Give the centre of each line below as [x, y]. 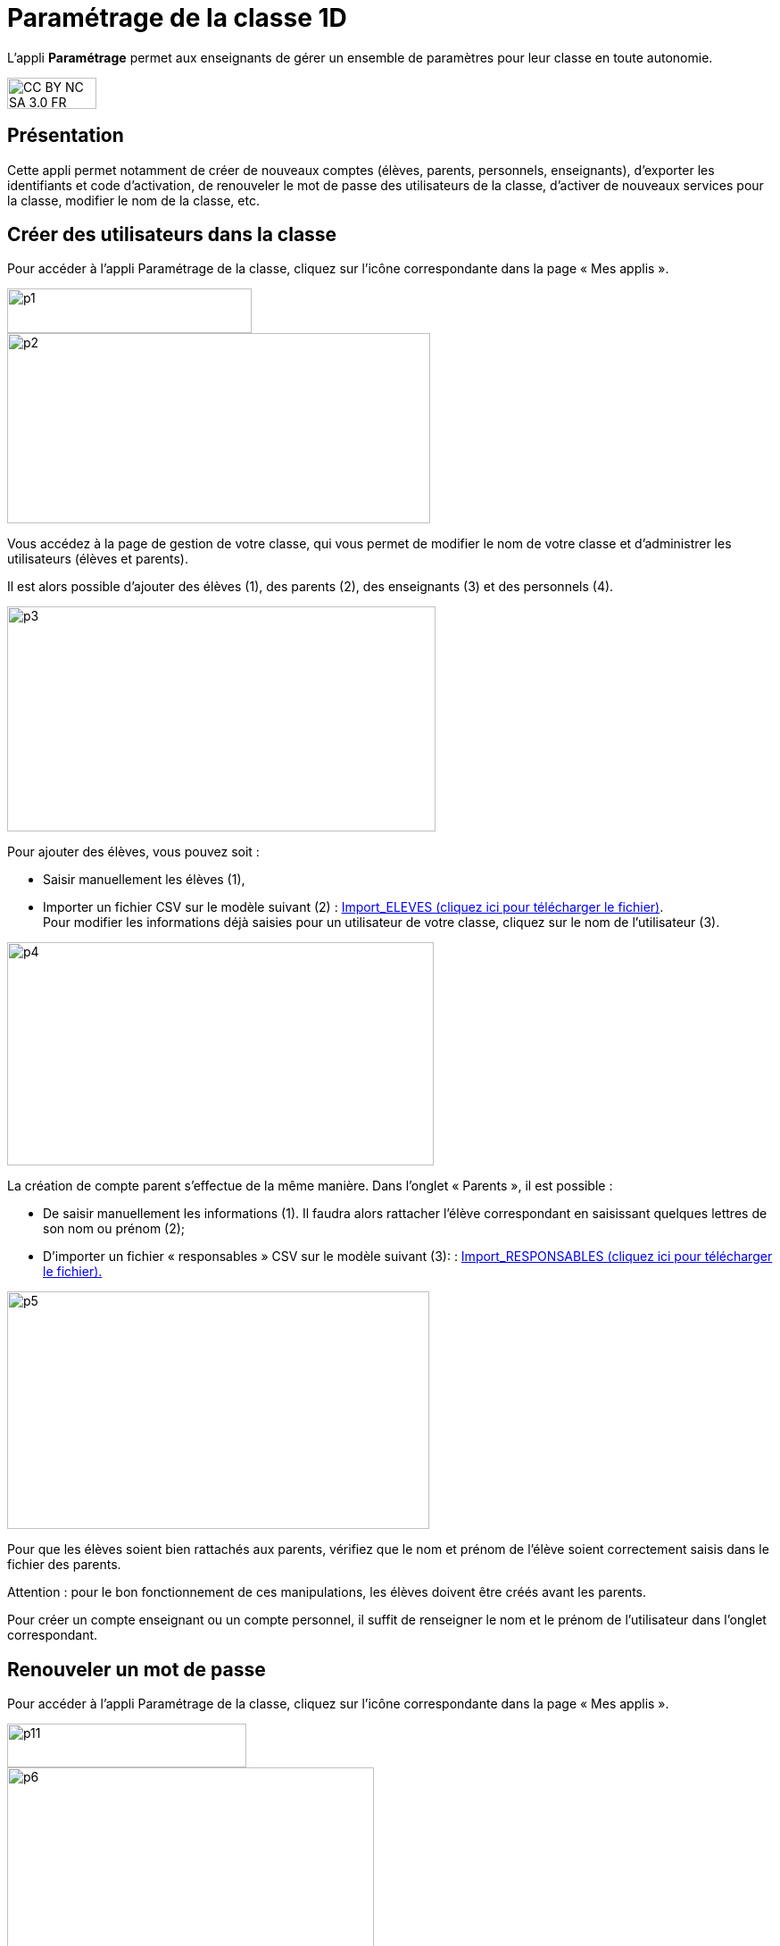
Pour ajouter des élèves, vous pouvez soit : [133, 852]
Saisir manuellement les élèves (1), [144, 880]
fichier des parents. [64, 1565]
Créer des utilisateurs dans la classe [172, 235]
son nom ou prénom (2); [114, 1229]
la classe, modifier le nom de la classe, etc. [133, 200]
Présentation [66, 136]
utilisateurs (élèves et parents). [98, 559]
